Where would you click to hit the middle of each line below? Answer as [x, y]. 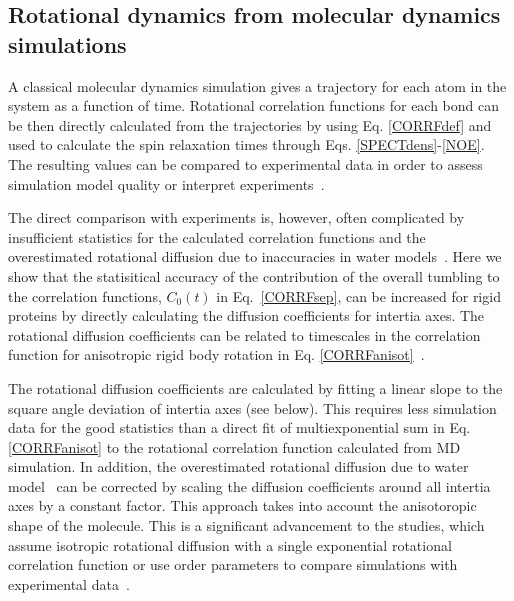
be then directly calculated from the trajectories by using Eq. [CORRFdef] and [250, 124]
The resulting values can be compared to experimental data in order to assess [245, 163]
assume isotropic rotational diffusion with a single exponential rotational [230, 544]
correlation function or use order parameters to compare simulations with [233, 564]
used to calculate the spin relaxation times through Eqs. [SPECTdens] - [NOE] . [246, 144]
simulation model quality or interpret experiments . [166, 183]
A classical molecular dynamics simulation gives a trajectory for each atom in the [257, 85]
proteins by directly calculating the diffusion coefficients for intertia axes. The [246, 315]
